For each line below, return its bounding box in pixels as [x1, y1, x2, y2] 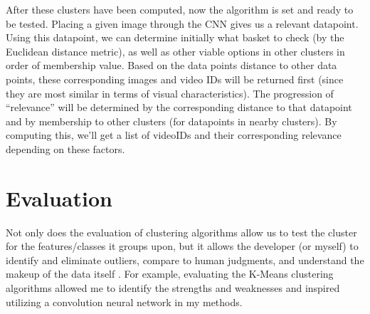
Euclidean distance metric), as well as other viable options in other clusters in [6, 43, 345, 58]
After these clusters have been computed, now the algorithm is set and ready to [6, 2, 354, 16]
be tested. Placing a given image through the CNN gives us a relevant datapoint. [6, 16, 359, 31]
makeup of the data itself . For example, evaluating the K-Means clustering [6, 266, 334, 281]
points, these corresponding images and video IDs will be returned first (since [6, 71, 344, 86]
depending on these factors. [6, 141, 125, 156]
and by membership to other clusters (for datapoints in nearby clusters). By [6, 113, 337, 128]
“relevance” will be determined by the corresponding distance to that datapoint [6, 100, 352, 115]
